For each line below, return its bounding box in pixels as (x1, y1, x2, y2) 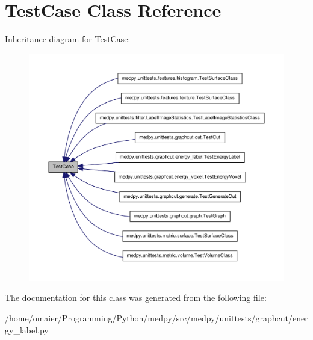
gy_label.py (5, 323, 49, 336)
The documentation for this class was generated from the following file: (5, 291, 267, 304)
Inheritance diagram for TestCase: (5, 32, 131, 45)
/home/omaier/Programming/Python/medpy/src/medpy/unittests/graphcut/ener (5, 311, 308, 324)
